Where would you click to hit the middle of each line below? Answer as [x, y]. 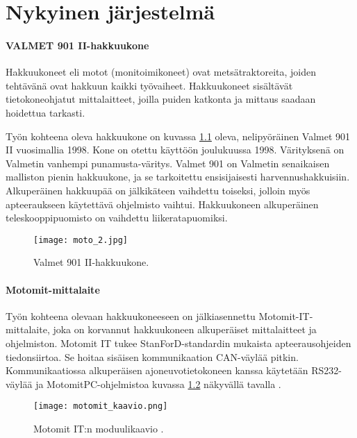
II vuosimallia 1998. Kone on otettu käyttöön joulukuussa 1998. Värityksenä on [175, 150]
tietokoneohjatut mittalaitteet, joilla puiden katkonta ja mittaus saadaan [161, 99]
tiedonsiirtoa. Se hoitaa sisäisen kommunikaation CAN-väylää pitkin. [152, 356]
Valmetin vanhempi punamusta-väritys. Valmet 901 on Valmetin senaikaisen [168, 163]
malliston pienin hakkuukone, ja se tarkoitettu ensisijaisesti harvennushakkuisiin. [178, 177]
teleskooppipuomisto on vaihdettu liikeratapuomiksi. [117, 218]
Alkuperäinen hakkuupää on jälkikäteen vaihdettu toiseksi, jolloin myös [158, 190]
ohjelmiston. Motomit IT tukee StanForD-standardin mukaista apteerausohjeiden [178, 343]
